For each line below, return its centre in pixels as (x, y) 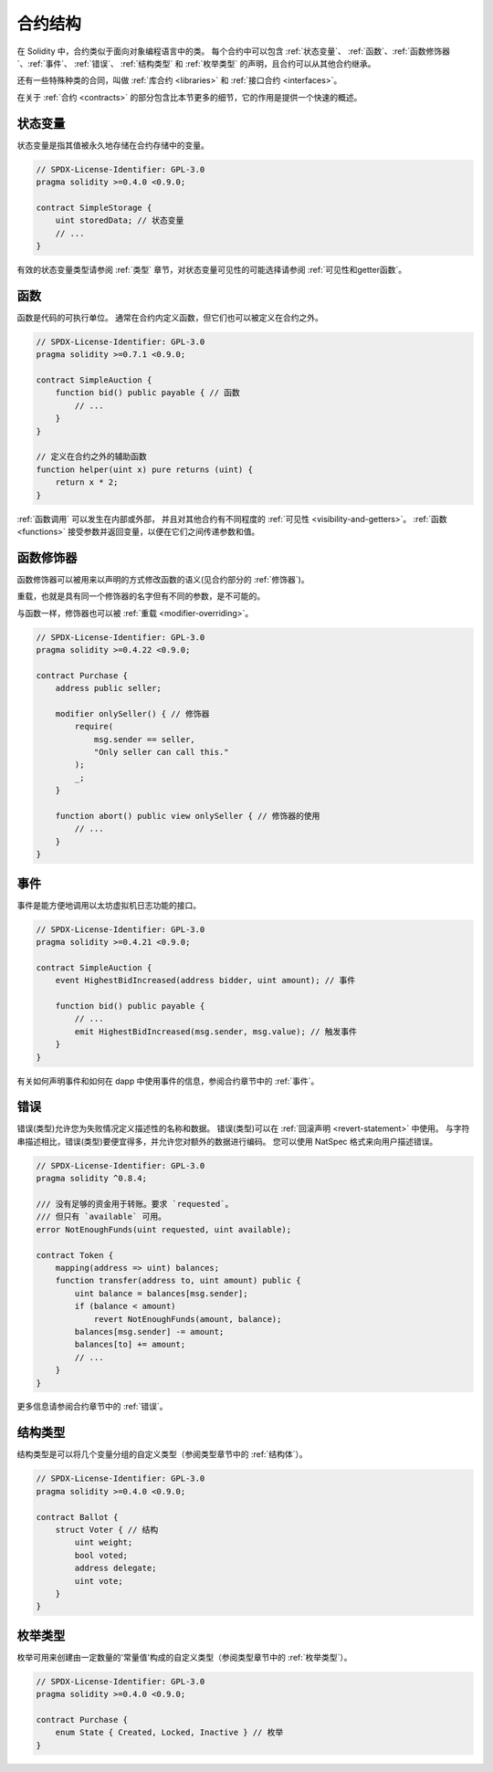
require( (94, 727)
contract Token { (75, 1255)
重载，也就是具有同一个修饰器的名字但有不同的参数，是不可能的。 (141, 596)
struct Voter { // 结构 (107, 1530)
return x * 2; (87, 482)
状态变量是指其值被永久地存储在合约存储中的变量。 (113, 145)
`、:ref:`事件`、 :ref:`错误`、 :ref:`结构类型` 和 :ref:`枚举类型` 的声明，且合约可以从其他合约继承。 (196, 63)
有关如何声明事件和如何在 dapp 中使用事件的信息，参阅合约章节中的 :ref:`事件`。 (168, 1081)
